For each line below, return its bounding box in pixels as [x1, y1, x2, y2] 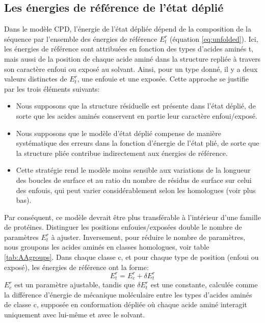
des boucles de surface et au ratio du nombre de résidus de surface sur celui [16, 174, 252, 185]
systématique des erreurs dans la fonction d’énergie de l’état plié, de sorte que [16, 138, 259, 148]
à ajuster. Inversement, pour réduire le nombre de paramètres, [51, 231, 246, 242]
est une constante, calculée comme [150, 279, 258, 290]
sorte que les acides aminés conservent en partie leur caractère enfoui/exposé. [16, 110, 257, 121]
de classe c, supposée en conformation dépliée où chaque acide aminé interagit [4, 299, 247, 310]
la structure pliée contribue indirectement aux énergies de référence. [16, 147, 228, 158]
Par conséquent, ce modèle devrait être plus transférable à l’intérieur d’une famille [4, 211, 261, 222]
